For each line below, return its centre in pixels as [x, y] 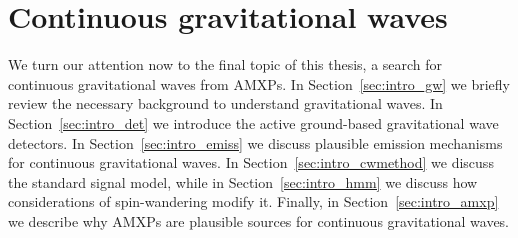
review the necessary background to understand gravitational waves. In [225, 103]
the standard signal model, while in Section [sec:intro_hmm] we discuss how [243, 181]
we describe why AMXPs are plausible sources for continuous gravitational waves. [259, 220]
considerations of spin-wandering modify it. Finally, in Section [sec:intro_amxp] [253, 201]
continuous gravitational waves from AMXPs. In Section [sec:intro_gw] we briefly [259, 83]
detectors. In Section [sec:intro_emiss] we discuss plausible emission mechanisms [255, 142]
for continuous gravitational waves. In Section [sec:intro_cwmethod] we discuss [251, 162]
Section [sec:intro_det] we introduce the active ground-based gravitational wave [253, 122]
